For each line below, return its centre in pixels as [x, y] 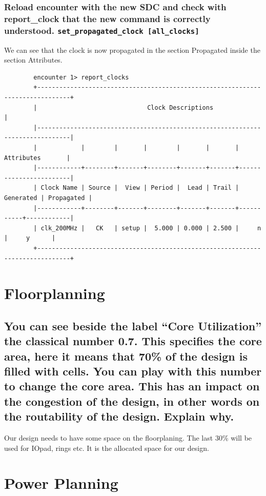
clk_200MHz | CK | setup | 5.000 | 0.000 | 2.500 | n [151, 228]
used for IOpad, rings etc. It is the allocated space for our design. [107, 448]
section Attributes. [33, 60]
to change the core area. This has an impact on [132, 386]
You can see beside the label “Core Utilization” [133, 325]
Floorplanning [55, 293]
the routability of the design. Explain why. [119, 416]
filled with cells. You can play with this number [133, 371]
